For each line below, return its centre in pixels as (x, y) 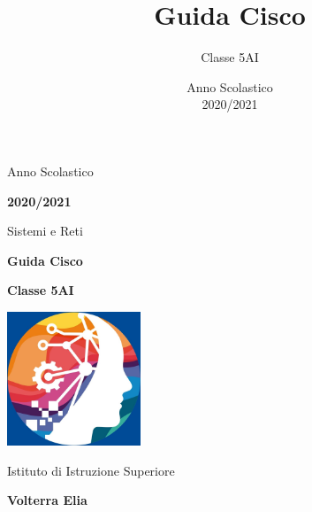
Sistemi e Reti (45, 231)
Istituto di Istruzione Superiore (91, 470)
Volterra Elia (47, 500)
